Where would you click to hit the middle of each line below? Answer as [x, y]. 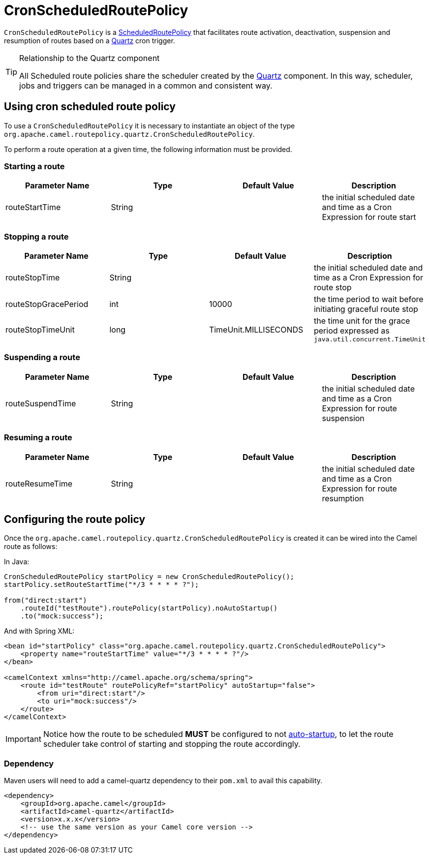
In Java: [17, 562]
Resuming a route [38, 438]
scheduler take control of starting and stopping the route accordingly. [172, 744]
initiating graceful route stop [366, 309]
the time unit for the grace [362, 321]
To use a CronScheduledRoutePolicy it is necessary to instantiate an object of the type [150, 125]
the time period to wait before [368, 299]
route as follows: [31, 547]
